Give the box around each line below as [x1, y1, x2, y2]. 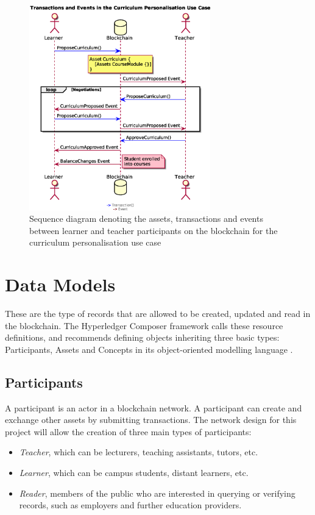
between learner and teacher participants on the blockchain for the [29, 224, 278, 236]
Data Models [5, 272, 116, 297]
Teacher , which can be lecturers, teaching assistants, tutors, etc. [19, 446, 258, 458]
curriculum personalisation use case [29, 236, 161, 249]
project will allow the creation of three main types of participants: [5, 425, 252, 438]
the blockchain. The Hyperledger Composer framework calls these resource [5, 319, 283, 332]
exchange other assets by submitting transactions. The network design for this [5, 413, 297, 426]
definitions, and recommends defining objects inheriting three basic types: [5, 331, 280, 344]
